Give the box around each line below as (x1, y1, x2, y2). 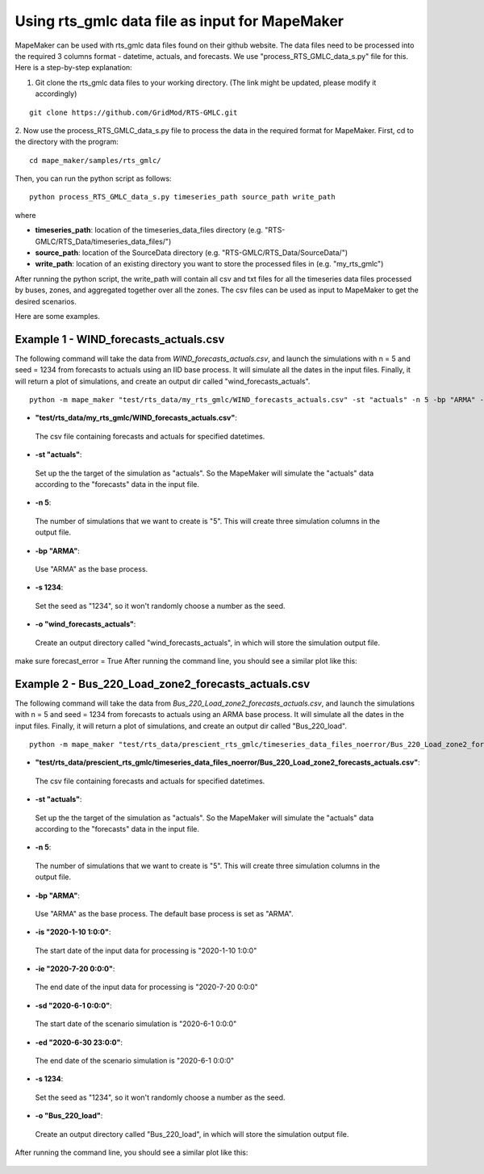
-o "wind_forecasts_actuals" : (35, 619, 136, 629)
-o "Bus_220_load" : (35, 1111, 103, 1121)
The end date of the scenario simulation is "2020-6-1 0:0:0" (35, 1056, 235, 1066)
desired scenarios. (15, 296, 77, 306)
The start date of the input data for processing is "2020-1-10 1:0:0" (35, 945, 257, 955)
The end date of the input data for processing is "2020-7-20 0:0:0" (35, 982, 258, 992)
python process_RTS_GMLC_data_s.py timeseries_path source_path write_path (29, 192, 336, 202)
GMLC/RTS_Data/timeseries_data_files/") (35, 237, 172, 246)
